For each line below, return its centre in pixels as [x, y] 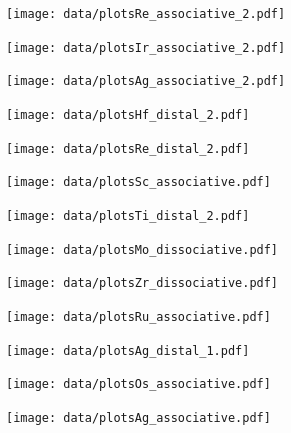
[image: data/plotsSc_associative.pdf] [138, 182]
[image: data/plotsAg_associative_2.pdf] [146, 81]
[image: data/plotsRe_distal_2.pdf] [128, 148]
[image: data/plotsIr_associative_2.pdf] [146, 47]
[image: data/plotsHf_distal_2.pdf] [128, 114]
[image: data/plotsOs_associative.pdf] [138, 384]
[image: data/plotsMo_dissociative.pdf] [142, 249]
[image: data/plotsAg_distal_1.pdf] [128, 350]
